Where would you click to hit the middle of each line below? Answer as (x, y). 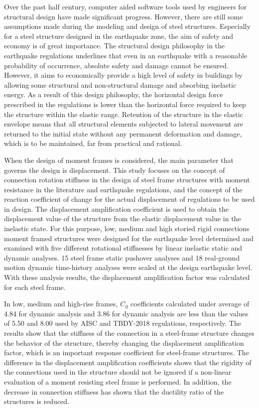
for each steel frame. (35, 287)
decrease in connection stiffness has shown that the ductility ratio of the (114, 391)
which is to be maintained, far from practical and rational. (93, 143)
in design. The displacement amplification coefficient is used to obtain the (117, 208)
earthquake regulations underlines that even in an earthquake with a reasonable (126, 55)
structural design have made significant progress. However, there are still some (124, 16)
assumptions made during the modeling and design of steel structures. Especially (127, 26)
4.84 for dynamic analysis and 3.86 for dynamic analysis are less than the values (126, 313)
